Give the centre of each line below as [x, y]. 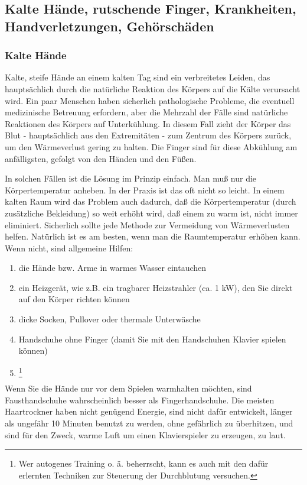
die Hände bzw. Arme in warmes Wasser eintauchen [112, 268]
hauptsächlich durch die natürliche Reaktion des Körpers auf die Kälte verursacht [153, 88]
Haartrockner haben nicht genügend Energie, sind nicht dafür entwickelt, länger [149, 411]
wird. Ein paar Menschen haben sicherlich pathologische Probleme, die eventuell [150, 100]
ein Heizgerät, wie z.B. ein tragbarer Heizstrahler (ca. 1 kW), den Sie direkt [156, 287]
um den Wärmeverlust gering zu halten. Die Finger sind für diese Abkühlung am [151, 146]
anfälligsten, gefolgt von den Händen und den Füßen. [101, 158]
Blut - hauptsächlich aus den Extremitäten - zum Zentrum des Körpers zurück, [148, 135]
